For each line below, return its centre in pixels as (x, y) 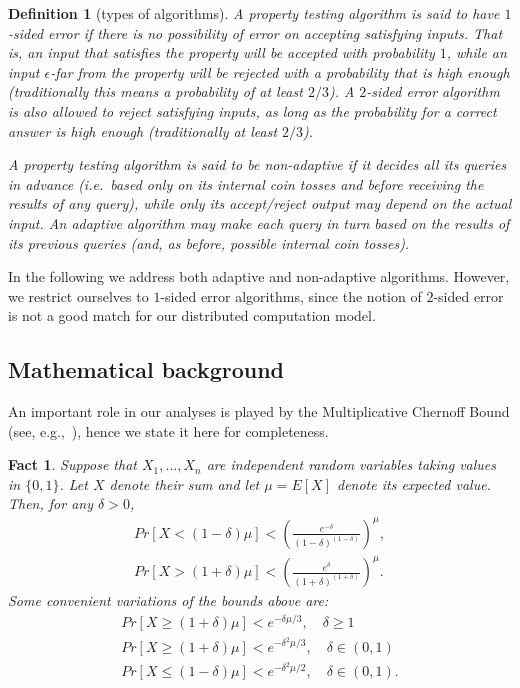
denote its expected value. (413, 483)
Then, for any (50, 503)
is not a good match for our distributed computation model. (192, 315)
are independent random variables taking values (351, 464)
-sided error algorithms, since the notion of (291, 295)
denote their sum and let (184, 483)
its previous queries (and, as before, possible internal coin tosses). (209, 242)
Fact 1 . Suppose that (72, 464)
